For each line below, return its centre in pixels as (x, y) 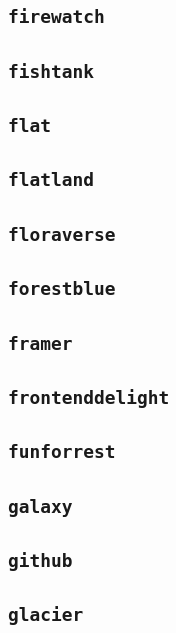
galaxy (40, 506)
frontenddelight (89, 397)
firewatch (56, 17)
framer (40, 343)
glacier (46, 615)
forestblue (62, 289)
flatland (51, 180)
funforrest (62, 452)
